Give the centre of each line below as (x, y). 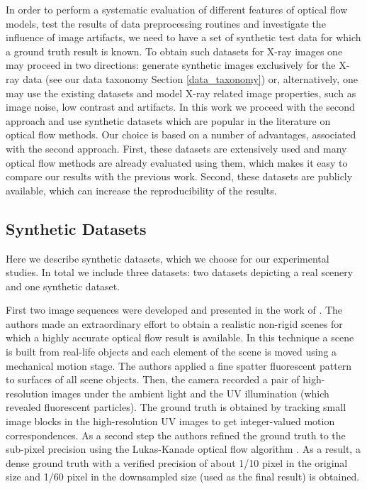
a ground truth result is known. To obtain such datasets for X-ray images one (174, 51)
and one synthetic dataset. (63, 286)
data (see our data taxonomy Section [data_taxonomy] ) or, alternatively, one (190, 78)
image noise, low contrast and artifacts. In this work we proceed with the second (180, 107)
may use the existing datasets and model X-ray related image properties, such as (181, 93)
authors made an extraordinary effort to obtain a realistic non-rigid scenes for (174, 323)
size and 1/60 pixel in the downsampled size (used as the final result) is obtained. (183, 477)
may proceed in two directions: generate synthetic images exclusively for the (171, 65)
